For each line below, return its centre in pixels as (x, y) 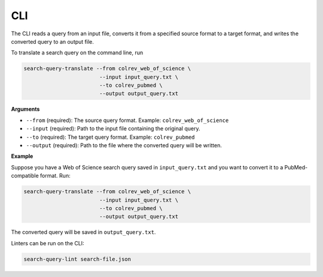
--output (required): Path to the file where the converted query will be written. (124, 145)
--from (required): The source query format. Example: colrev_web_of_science (127, 120)
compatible (25, 176)
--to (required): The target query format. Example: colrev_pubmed (110, 137)
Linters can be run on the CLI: (48, 243)
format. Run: (55, 176)
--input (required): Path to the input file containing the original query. (113, 129)
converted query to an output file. (52, 41)
